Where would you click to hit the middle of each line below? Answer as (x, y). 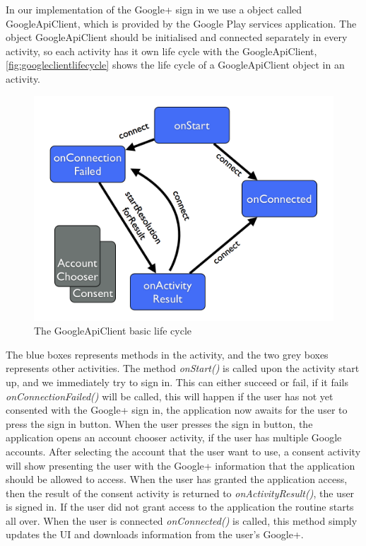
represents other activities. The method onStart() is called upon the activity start (183, 368)
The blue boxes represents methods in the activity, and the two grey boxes (167, 354)
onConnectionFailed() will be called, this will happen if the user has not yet (170, 396)
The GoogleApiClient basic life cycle (113, 331)
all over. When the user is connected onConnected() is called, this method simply (182, 520)
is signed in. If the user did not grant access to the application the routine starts (180, 507)
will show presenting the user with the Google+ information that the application (181, 465)
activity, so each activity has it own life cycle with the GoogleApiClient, (161, 51)
